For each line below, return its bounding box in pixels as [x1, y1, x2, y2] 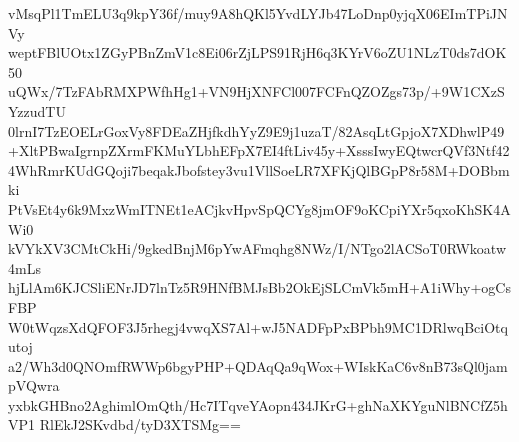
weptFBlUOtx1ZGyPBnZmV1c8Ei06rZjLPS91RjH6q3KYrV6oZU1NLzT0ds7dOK [8, 42, 507, 63]
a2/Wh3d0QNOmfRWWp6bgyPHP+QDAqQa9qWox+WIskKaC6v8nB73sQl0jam [8, 355, 508, 376]
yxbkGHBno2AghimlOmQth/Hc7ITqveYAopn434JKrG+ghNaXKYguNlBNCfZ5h [8, 394, 508, 415]
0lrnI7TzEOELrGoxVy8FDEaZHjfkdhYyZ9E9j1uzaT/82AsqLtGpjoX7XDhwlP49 [8, 120, 505, 141]
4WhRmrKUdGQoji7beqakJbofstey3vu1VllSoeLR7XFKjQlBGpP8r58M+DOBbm [8, 159, 510, 180]
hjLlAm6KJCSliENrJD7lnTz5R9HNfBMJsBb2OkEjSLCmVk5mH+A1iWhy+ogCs [8, 277, 511, 298]
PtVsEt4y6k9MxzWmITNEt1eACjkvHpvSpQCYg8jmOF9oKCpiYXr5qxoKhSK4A [8, 198, 511, 219]
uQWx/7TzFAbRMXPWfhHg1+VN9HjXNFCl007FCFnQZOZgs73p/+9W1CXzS [8, 81, 505, 102]
